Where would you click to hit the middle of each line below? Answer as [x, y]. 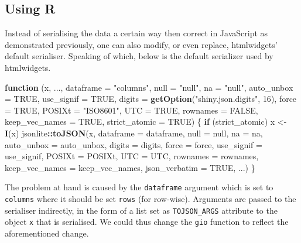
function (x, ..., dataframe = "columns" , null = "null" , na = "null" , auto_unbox [149, 87]
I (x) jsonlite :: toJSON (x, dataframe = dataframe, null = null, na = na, [134, 133]
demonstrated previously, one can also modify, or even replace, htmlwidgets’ [141, 44]
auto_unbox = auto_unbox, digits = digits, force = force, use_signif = [134, 144]
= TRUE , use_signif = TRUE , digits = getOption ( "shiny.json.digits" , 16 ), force [151, 99]
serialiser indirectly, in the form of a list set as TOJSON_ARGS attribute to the [141, 210]
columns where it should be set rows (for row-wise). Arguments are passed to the [150, 198]
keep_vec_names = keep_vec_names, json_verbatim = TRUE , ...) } [130, 167]
